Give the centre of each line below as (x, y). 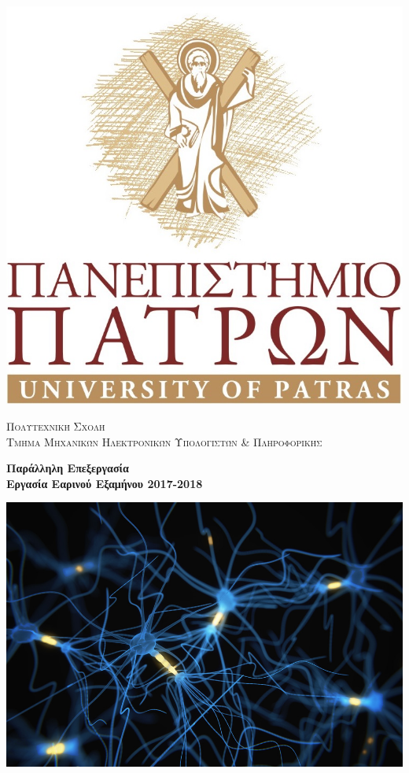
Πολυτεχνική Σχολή (56, 425)
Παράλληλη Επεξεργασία (68, 468)
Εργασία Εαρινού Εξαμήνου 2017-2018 (105, 483)
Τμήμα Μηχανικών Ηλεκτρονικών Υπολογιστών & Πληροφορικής (164, 441)
